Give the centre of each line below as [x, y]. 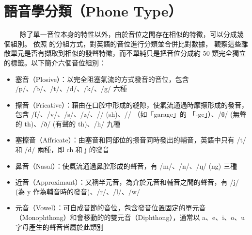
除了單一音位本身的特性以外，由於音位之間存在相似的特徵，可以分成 [128, 34]
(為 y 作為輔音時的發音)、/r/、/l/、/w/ [78, 191]
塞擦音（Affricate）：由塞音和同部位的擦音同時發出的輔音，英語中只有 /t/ [131, 140]
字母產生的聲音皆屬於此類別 [59, 227]
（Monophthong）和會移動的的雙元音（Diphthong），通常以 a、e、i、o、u [130, 217]
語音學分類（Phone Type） [93, 11]
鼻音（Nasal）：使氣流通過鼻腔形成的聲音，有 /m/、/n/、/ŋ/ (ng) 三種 [126, 165]
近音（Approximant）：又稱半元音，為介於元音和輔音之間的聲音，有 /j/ [127, 182]
